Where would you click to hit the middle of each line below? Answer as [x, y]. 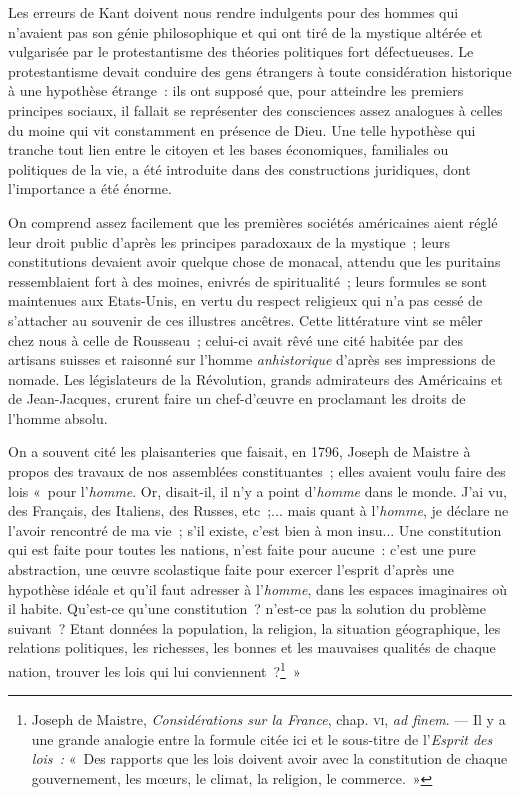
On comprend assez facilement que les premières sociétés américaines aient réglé [253, 221]
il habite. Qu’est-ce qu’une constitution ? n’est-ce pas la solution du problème [247, 608]
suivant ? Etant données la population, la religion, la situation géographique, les [254, 627]
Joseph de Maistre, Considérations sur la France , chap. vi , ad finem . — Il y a [268, 719]
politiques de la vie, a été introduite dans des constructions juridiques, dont [239, 168]
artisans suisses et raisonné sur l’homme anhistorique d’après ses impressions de [252, 359]
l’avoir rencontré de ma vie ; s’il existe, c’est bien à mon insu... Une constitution [255, 529]
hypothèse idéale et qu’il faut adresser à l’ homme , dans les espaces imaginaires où [257, 588]
